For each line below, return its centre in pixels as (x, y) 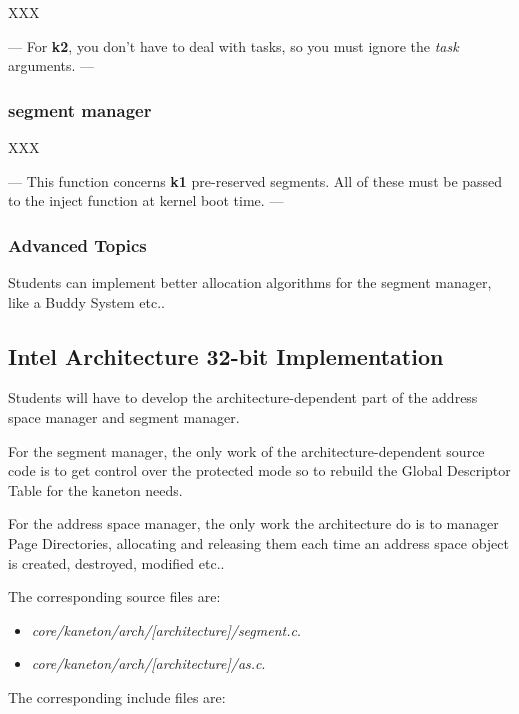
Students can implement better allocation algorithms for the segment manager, (250, 282)
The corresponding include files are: (117, 696)
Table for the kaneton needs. (95, 489)
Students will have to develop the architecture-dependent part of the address (243, 397)
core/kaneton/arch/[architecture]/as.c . (148, 663)
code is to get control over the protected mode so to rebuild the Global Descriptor (259, 470)
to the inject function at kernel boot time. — (146, 200)
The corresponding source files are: (114, 596)
